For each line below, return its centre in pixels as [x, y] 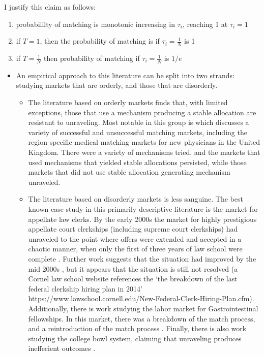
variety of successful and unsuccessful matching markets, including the [138, 132]
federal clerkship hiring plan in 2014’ [85, 288]
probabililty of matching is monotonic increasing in [95, 24]
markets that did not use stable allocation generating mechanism [129, 172]
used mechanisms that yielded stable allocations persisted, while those [137, 162]
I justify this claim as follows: [50, 7]
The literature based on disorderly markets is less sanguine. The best [136, 199]
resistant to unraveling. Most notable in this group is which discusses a [139, 122]
